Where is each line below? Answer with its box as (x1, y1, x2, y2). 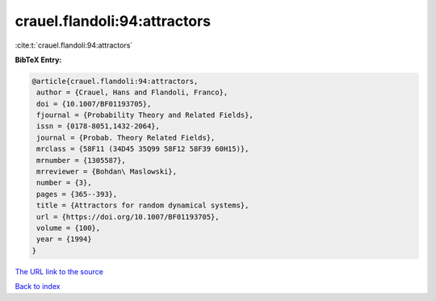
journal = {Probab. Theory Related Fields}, (36, 133, 216, 142)
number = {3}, (36, 178, 92, 187)
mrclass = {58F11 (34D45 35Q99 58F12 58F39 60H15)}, (36, 144, 249, 153)
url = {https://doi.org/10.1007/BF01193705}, (36, 212, 220, 221)
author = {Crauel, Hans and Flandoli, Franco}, (36, 88, 228, 97)
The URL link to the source (15, 266, 104, 276)
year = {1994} (36, 235, 92, 244)
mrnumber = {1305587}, (36, 156, 127, 165)
